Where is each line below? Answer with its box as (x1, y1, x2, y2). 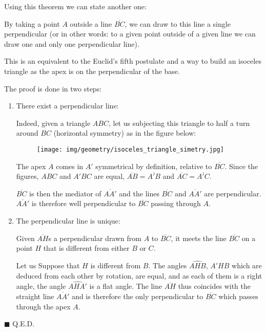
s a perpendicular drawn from (48, 232, 141, 243)
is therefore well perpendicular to (31, 198, 136, 209)
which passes (218, 290, 258, 301)
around (16, 127, 38, 138)
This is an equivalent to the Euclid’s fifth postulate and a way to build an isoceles (4, 56, 261, 66)
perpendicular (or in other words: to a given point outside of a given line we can (4, 28, 256, 39)
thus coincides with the (178, 281, 251, 291)
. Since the (224, 160, 258, 171)
